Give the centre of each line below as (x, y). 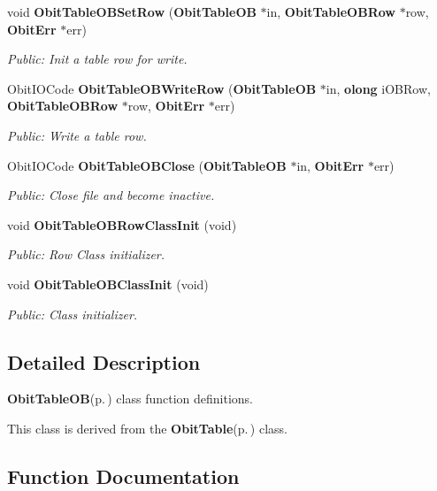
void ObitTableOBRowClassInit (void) (122, 224)
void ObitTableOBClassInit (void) (108, 284)
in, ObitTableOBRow (331, 12)
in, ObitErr (330, 165)
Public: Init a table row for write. (97, 59)
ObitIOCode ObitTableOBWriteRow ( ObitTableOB (162, 88)
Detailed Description (104, 361)
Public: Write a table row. (77, 135)
